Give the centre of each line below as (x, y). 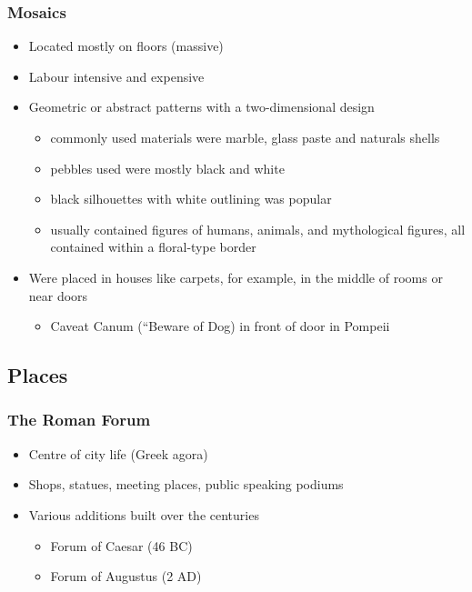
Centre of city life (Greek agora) (118, 453)
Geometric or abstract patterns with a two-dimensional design (201, 107)
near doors (58, 295)
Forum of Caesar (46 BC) (121, 545)
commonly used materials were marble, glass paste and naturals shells (245, 137)
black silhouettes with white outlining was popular (191, 199)
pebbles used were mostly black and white (167, 168)
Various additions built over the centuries (144, 514)
